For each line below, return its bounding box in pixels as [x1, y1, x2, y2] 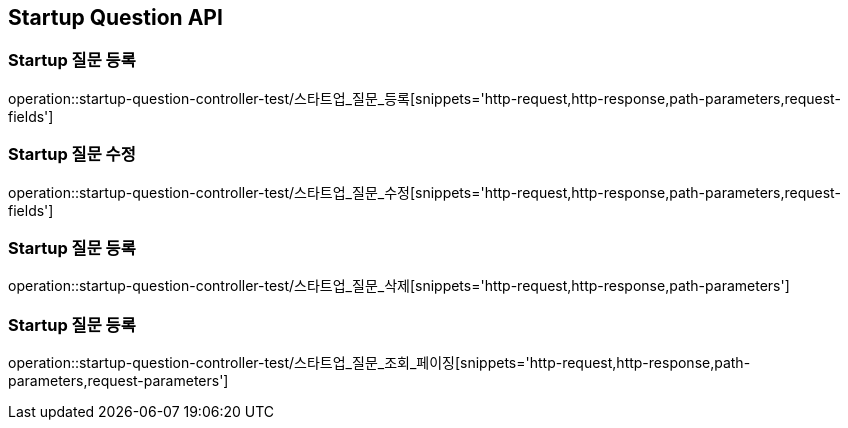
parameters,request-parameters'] [8, 372, 229, 390]
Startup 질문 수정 [8, 144, 136, 165]
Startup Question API [8, 5, 223, 30]
